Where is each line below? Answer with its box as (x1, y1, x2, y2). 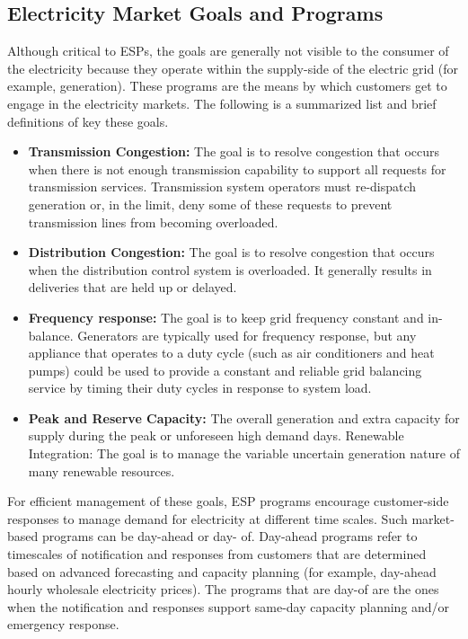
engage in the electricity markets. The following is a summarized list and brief (7, 93, 437, 112)
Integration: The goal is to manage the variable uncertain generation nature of (28, 444, 460, 463)
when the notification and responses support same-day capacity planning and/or (7, 597, 450, 616)
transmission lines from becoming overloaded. (28, 212, 278, 231)
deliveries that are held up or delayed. (28, 278, 237, 297)
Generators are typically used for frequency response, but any (77, 325, 417, 344)
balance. (28, 325, 74, 344)
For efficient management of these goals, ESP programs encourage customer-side (7, 492, 449, 510)
